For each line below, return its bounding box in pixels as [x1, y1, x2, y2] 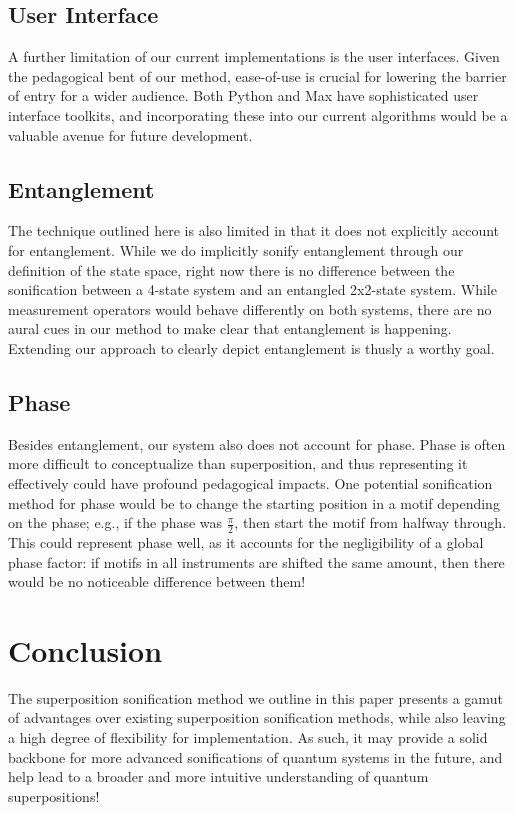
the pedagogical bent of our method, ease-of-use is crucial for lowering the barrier [8, 65, 507, 86]
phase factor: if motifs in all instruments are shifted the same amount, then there [8, 551, 505, 572]
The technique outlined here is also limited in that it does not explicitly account [8, 220, 500, 241]
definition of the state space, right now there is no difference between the [8, 259, 455, 280]
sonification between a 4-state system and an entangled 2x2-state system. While [8, 279, 497, 300]
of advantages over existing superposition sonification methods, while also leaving [8, 707, 506, 728]
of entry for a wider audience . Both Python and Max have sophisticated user [8, 85, 479, 106]
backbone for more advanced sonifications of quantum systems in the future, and [8, 746, 503, 767]
